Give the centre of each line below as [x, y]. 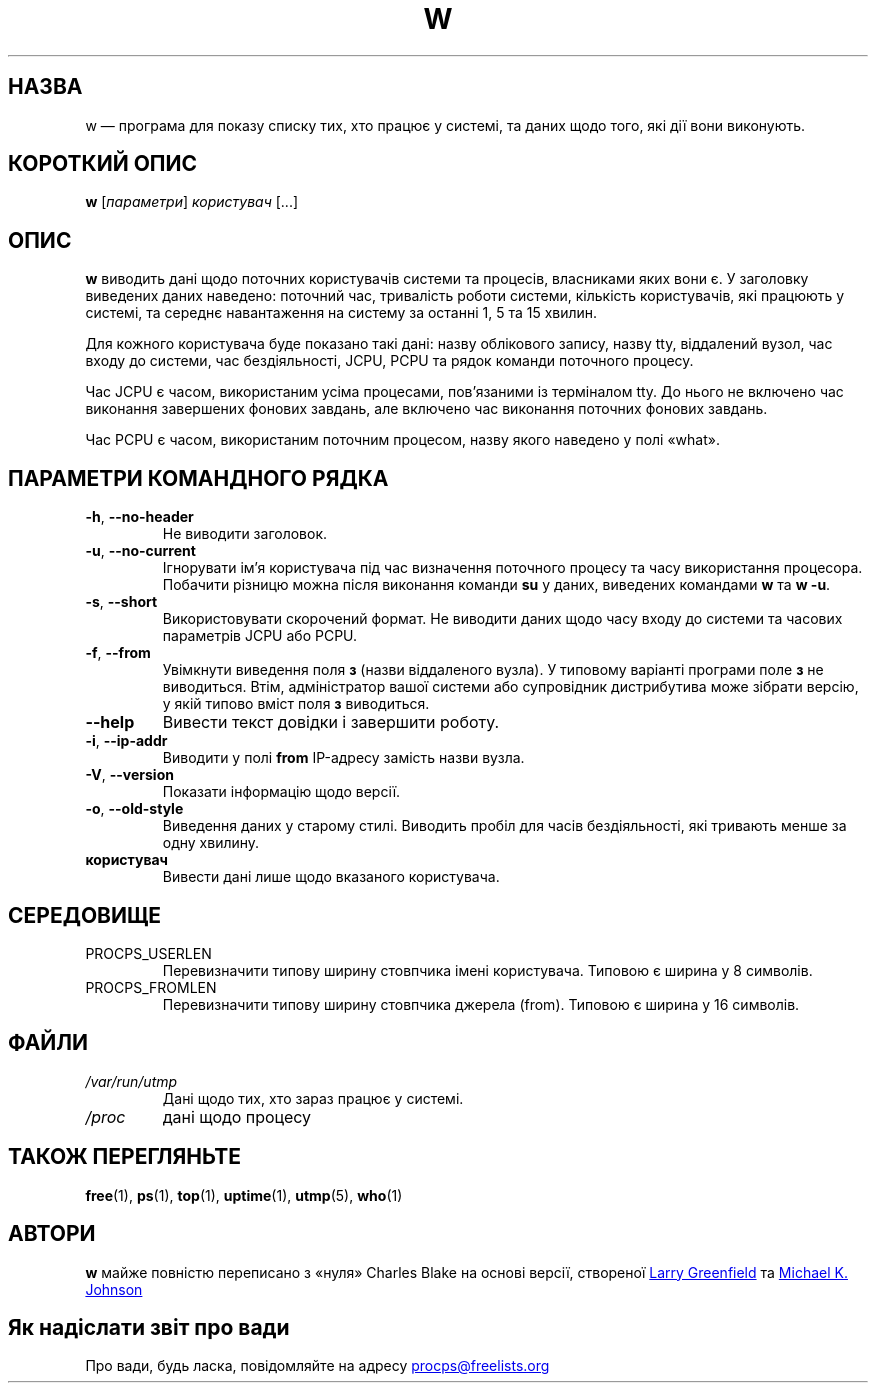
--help [110, 722]
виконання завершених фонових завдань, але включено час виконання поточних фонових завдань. [426, 409]
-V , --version [129, 775]
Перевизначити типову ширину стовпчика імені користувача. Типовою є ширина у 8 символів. [487, 970]
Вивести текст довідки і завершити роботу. [331, 722]
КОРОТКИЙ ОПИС [103, 164]
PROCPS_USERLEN [148, 953]
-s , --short [121, 602]
